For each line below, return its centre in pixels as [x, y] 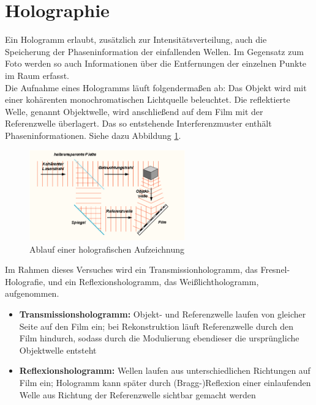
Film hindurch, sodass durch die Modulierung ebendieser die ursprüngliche [159, 338]
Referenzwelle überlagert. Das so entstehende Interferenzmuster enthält [138, 123]
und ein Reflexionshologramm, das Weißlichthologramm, [153, 281]
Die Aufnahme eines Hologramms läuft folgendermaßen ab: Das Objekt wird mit [156, 87]
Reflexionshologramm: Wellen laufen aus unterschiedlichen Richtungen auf [165, 370]
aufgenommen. [32, 293]
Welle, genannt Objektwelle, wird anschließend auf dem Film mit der [134, 111]
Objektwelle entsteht [58, 350]
